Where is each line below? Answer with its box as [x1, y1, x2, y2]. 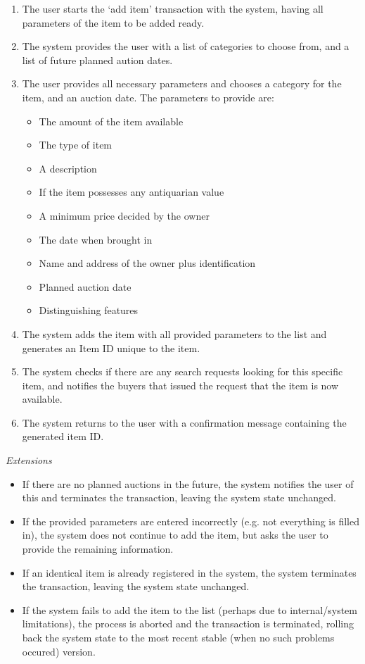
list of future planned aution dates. [22, 52, 173, 67]
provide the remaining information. [22, 541, 174, 556]
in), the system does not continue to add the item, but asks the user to [22, 527, 328, 542]
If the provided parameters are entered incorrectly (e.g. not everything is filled [22, 513, 359, 528]
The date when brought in [39, 232, 153, 246]
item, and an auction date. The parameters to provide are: [22, 89, 274, 104]
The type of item [39, 137, 113, 152]
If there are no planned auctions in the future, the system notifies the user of [22, 476, 354, 491]
